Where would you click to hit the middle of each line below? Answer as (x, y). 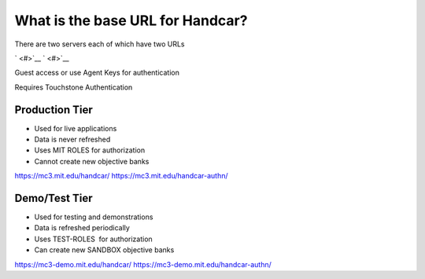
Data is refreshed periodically (82, 228)
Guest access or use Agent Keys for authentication (97, 73)
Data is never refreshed (72, 139)
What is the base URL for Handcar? (131, 20)
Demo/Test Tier (54, 198)
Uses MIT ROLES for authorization (90, 150)
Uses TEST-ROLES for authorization (93, 239)
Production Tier (54, 110)
